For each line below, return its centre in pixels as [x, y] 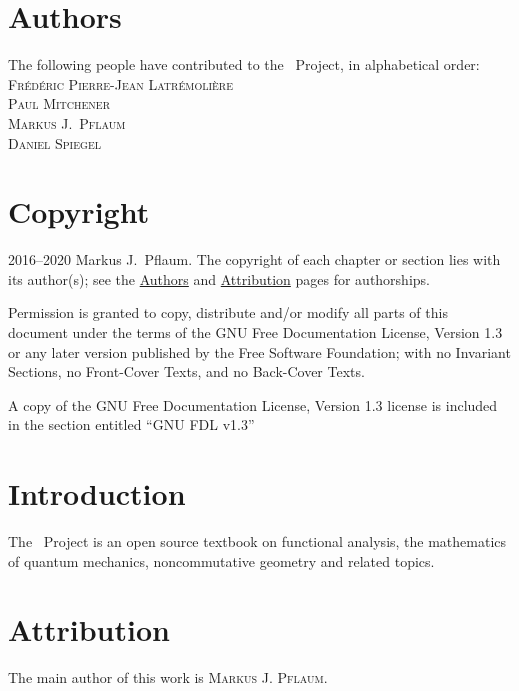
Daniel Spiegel [54, 142]
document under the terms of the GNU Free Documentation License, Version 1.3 [255, 332]
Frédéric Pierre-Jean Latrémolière [121, 83]
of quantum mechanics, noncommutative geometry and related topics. [221, 560]
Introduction [97, 493]
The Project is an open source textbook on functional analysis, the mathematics [257, 541]
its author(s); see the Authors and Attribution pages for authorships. [219, 278]
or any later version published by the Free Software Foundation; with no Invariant [259, 351]
